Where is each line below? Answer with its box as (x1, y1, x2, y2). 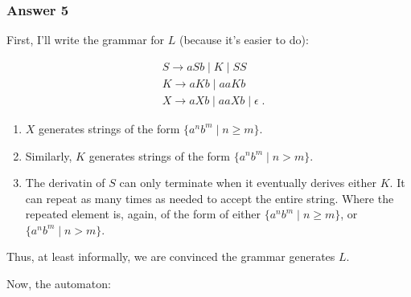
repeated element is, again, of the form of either (25, 205, 261, 222)
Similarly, (25, 147, 72, 164)
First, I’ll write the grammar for (6, 31, 165, 48)
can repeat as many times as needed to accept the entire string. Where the (25, 189, 394, 206)
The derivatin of (25, 174, 105, 191)
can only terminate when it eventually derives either (119, 174, 377, 191)
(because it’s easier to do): (179, 31, 309, 48)
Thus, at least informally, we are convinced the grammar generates (6, 248, 335, 265)
